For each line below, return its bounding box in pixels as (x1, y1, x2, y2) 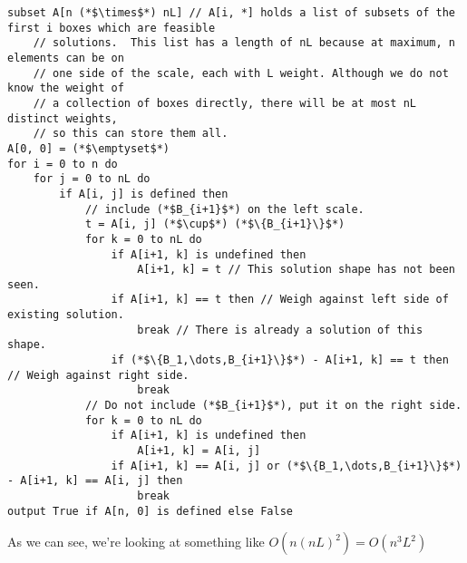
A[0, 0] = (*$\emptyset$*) (7, 141, 170, 155)
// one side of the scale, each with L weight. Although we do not (33, 66, 449, 80)
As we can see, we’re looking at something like (7, 532, 265, 551)
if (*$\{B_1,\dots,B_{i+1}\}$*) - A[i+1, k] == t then (111, 354, 449, 367)
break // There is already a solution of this (137, 323, 423, 336)
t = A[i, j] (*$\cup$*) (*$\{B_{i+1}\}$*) (84, 218, 345, 231)
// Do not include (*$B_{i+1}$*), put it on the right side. (84, 399, 462, 413)
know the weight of (7, 82, 124, 95)
